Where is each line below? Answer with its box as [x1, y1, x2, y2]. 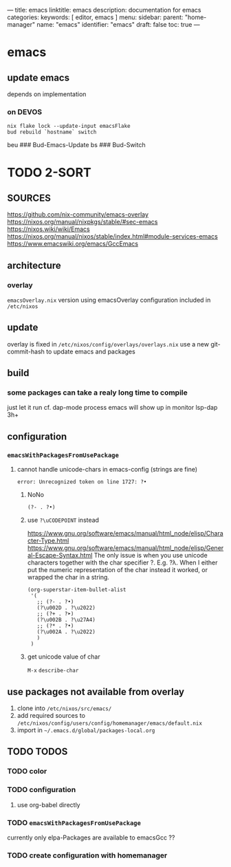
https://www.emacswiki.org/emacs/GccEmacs [7, 240, 139, 248]
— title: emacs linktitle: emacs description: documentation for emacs [7, 6, 201, 14]
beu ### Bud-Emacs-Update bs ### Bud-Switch [7, 141, 146, 149]
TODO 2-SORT [7, 165, 91, 181]
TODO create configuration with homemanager [7, 850, 168, 860]
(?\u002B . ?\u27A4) [36, 617, 96, 624]
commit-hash [7, 347, 45, 355]
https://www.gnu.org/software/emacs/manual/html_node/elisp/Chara [27, 529, 223, 538]
